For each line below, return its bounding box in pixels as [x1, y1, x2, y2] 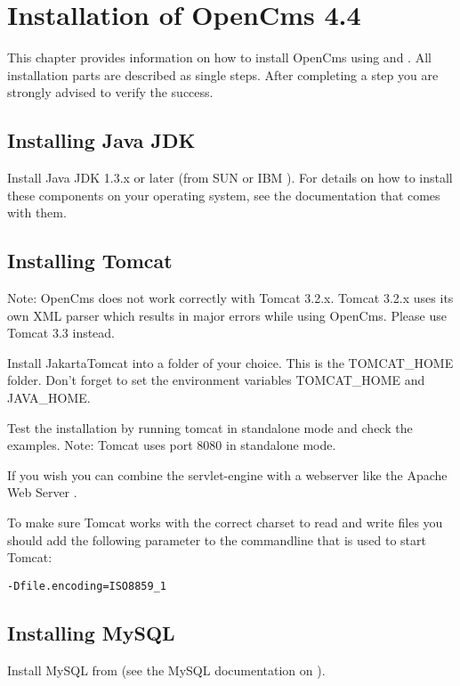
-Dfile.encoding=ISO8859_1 [7, 579, 166, 592]
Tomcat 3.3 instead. [7, 323, 116, 342]
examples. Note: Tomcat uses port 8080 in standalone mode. [7, 436, 336, 454]
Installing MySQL [7, 618, 175, 646]
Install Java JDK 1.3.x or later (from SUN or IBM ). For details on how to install [7, 168, 453, 187]
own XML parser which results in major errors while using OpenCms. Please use [7, 306, 447, 324]
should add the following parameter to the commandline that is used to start [7, 530, 426, 549]
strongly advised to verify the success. [7, 83, 214, 102]
